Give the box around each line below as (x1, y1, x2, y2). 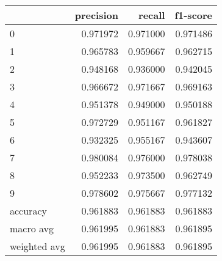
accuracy (10, 204, 47, 218)
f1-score (174, 8, 213, 22)
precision (74, 8, 118, 22)
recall (138, 8, 165, 22)
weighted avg (10, 239, 65, 253)
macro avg (10, 221, 54, 235)
